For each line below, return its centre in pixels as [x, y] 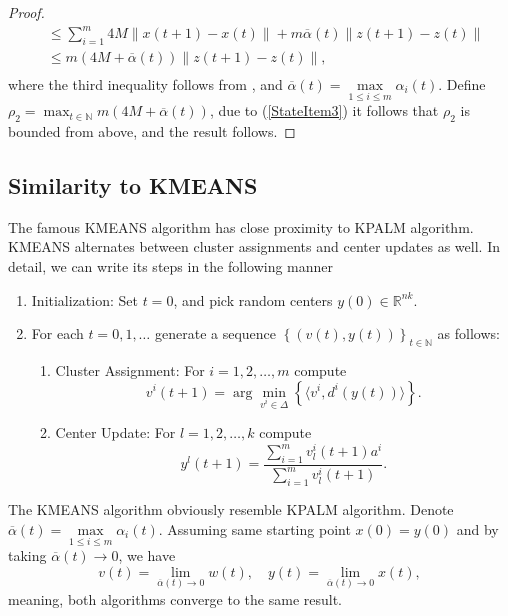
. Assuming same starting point [254, 528]
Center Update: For [115, 432]
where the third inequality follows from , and [145, 83]
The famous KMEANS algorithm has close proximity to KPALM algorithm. [241, 226]
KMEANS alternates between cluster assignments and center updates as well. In [254, 246]
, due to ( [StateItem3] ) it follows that [324, 110]
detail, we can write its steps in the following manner [171, 265]
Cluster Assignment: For [130, 369]
